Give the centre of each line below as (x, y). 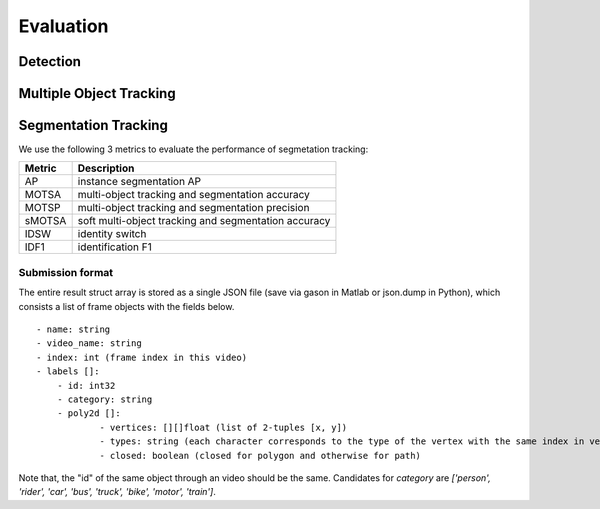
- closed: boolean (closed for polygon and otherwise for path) (260, 455)
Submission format (66, 272)
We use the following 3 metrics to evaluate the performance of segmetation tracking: (193, 149)
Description (106, 168)
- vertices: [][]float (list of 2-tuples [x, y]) (223, 427)
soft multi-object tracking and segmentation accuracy (204, 221)
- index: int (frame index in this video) (142, 357)
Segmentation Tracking (93, 125)
